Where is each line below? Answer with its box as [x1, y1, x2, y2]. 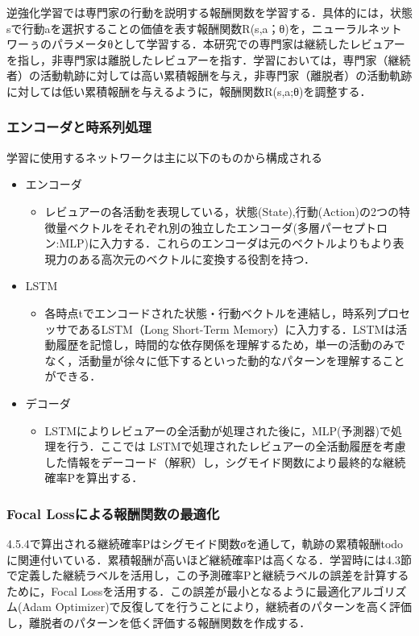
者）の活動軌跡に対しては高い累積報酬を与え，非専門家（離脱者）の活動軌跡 [6, 67, 413, 84]
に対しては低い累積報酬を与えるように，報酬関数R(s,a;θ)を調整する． [6, 82, 371, 99]
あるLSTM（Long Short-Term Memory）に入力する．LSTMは [78, 320, 396, 337]
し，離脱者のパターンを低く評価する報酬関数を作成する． [6, 614, 311, 631]
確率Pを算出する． [44, 469, 143, 486]
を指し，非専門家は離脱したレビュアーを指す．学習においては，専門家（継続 [6, 51, 411, 68]
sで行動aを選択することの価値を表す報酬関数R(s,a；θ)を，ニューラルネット [6, 19, 402, 36]
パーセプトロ [320, 218, 388, 235]
